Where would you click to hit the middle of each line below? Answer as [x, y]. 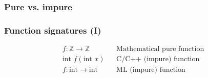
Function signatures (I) [53, 30]
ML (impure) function [151, 70]
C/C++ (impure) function [158, 59]
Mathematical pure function [160, 49]
